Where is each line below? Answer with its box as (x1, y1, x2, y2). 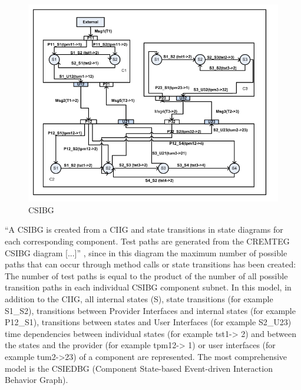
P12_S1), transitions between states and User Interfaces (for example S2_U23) (5, 316, 292, 328)
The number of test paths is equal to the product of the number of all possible (5, 269, 288, 282)
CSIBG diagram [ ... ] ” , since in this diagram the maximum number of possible (5, 246, 287, 259)
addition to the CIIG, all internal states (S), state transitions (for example (5, 292, 273, 305)
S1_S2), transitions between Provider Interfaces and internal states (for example (5, 304, 296, 316)
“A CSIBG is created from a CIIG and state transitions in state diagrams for (5, 223, 283, 236)
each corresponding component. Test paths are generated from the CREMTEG (5, 234, 290, 247)
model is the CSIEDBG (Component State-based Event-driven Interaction (5, 362, 273, 374)
